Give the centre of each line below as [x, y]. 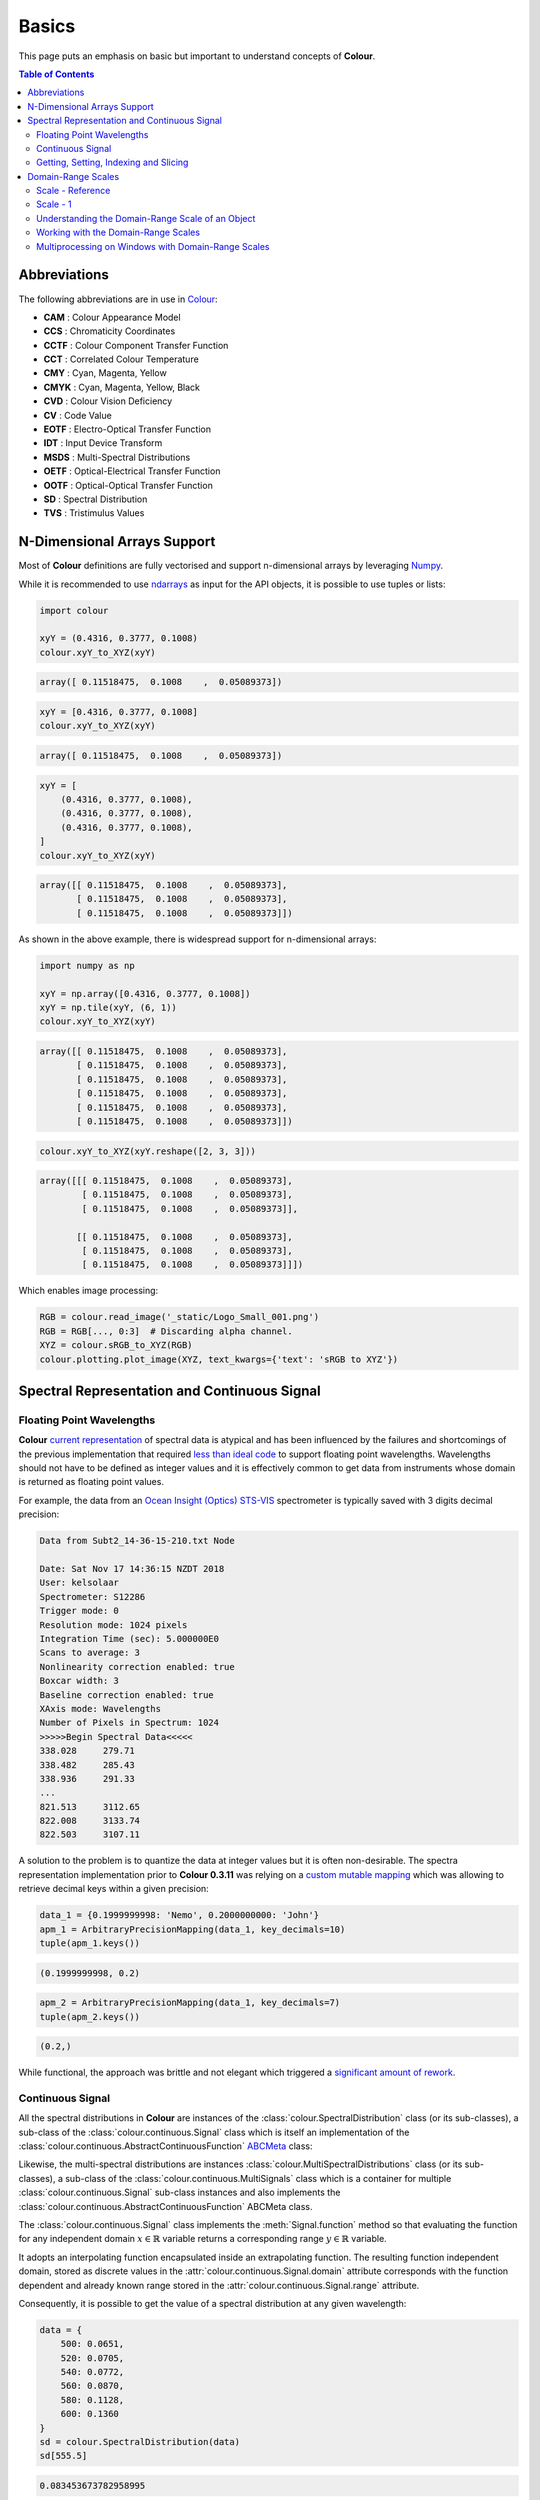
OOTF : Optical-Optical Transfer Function [128, 485]
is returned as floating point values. [91, 1482]
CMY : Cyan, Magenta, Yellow [105, 373]
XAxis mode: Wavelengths [100, 1708]
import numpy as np [87, 965]
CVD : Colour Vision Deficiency [108, 401]
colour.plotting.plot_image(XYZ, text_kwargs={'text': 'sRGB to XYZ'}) [219, 1359]
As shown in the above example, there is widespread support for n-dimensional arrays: [197, 939]
